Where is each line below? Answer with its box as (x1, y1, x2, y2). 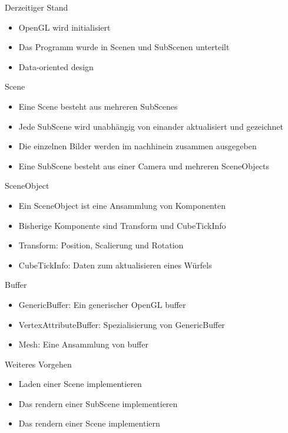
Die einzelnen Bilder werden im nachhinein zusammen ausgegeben (18, 140, 257, 152)
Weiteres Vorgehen (5, 357, 72, 370)
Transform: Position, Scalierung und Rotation (18, 239, 184, 251)
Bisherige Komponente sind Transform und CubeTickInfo (18, 219, 226, 231)
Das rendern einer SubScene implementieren (18, 397, 178, 409)
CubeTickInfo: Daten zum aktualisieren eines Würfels (18, 258, 212, 271)
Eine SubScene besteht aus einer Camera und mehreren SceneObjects (18, 159, 270, 172)
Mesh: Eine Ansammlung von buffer (18, 338, 148, 350)
